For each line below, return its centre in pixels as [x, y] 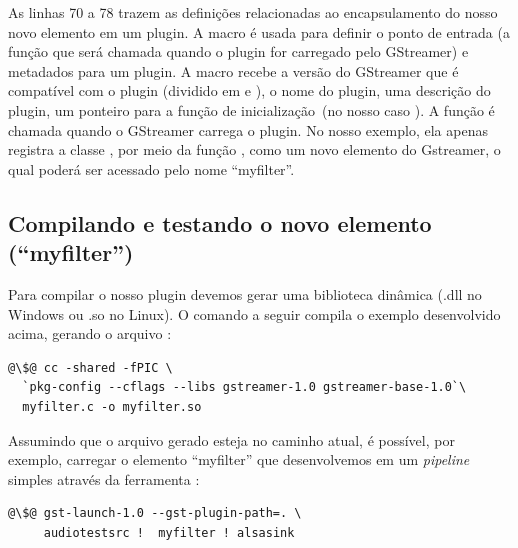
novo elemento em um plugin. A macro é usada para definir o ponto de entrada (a [259, 31]
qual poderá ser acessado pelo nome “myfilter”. [151, 168]
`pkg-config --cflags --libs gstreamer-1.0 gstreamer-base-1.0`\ [244, 387]
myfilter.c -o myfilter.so [112, 406]
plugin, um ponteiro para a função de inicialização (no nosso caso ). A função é [251, 109]
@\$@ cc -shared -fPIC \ [90, 367]
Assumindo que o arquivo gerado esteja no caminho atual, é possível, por [231, 439]
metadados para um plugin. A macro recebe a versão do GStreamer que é [233, 70]
